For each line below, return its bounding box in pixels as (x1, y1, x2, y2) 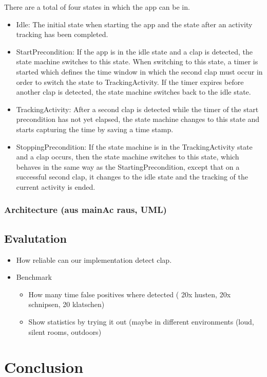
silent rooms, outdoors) (28, 326, 102, 337)
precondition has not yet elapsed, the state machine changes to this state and (16, 114, 260, 124)
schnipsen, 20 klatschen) (28, 299, 105, 310)
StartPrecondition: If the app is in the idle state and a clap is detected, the (16, 46, 253, 57)
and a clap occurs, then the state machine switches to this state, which (16, 151, 239, 162)
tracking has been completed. (16, 29, 108, 40)
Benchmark (16, 272, 52, 282)
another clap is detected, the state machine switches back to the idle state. (16, 86, 251, 97)
